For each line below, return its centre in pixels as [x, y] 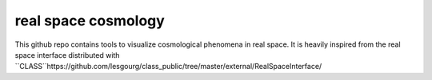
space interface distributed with [67, 55]
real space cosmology [90, 21]
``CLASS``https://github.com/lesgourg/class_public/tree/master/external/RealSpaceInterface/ [168, 67]
